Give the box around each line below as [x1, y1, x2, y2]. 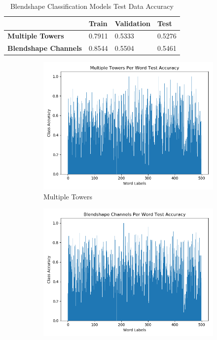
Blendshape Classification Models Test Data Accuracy [10, 1, 174, 11]
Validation [114, 18, 150, 28]
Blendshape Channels [7, 43, 82, 53]
